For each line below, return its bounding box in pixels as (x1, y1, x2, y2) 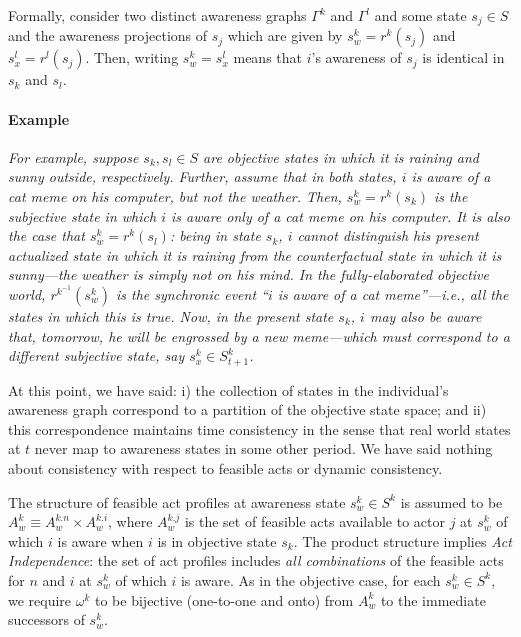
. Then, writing (85, 47, 179, 68)
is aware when (57, 530, 144, 551)
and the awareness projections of (8, 25, 208, 46)
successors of (8, 609, 85, 630)
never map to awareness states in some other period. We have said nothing (34, 438, 493, 459)
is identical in (422, 47, 505, 68)
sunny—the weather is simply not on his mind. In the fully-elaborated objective (8, 264, 489, 285)
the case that (8, 225, 85, 246)
